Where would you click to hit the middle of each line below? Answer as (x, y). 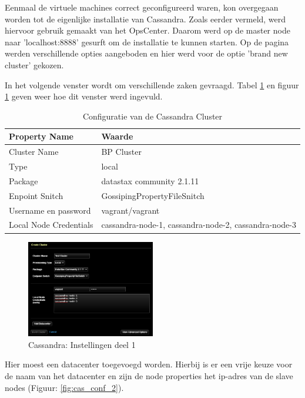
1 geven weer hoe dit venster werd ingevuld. (84, 96)
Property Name (41, 136)
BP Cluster (121, 152)
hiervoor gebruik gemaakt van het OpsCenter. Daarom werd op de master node (148, 30)
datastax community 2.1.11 (150, 180)
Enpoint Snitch (36, 195)
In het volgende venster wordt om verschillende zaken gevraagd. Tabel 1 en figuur (152, 84)
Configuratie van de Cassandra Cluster (152, 116)
